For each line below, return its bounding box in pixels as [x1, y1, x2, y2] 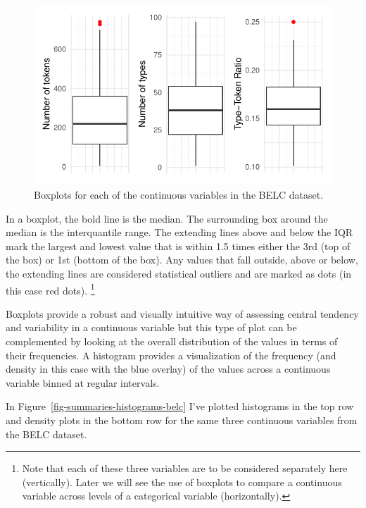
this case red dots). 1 [6, 280, 95, 297]
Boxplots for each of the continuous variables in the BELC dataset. [34, 187, 324, 202]
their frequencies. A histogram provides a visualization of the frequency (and [6, 347, 336, 362]
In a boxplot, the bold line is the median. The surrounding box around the [6, 211, 328, 225]
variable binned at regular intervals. [6, 375, 160, 390]
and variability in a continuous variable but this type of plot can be [6, 320, 297, 335]
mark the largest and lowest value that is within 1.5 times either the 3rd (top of [6, 238, 351, 253]
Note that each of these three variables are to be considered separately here [22, 461, 348, 476]
